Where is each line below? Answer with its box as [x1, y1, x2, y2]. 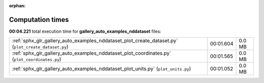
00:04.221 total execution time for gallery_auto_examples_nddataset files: [9, 28, 161, 34]
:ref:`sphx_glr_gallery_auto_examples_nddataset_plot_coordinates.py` [12, 50, 171, 57]
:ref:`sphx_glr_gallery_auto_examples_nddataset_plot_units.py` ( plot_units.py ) [12, 65, 191, 72]
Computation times [9, 15, 69, 24]
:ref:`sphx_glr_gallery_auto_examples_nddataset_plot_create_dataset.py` [12, 37, 178, 44]
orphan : [9, 3, 26, 8]
